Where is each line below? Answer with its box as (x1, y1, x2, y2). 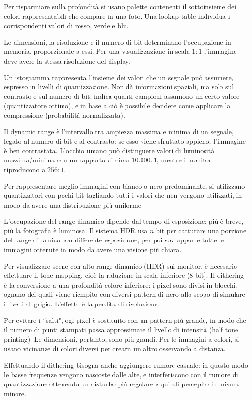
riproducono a (4, 164, 46, 174)
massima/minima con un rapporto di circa (4, 155, 129, 165)
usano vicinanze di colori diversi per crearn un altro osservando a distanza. (4, 343, 226, 353)
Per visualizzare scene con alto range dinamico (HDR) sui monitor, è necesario (4, 260, 237, 271)
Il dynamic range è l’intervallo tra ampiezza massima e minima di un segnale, (4, 126, 234, 136)
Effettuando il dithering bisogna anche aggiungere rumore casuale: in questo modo (4, 360, 248, 369)
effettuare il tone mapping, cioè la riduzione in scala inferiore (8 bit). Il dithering (4, 270, 244, 280)
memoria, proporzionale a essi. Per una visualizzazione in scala (4, 46, 190, 56)
